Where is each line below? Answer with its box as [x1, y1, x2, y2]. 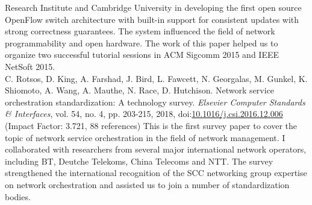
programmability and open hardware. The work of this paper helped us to [5, 36, 278, 49]
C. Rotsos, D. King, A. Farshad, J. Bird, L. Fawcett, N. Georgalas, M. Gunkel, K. [5, 72, 308, 84]
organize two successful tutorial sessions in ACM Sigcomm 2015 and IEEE [5, 48, 279, 61]
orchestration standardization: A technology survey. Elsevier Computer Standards [5, 95, 305, 108]
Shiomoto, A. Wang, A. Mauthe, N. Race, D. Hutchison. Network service [5, 84, 275, 96]
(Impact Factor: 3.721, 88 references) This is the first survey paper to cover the [5, 119, 297, 131]
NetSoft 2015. [5, 60, 55, 72]
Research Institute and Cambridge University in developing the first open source [5, 1, 302, 13]
